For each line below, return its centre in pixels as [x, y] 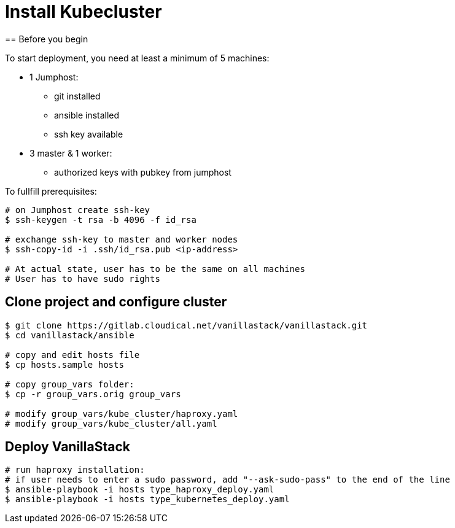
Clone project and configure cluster [116, 302]
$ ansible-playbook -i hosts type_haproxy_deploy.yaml [140, 490]
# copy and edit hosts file [72, 355]
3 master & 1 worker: [71, 153]
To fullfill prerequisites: [51, 191]
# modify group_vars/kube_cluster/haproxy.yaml [122, 413]
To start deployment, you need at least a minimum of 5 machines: [137, 58]
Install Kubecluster [84, 12]
